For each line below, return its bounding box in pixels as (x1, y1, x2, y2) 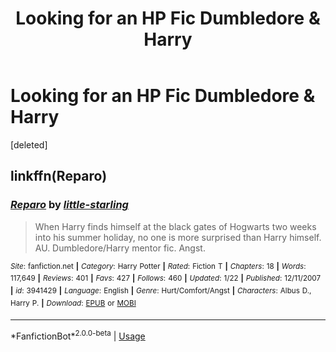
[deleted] (10, 138, 48, 151)
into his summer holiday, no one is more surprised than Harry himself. (34, 231, 322, 243)
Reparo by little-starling (10, 198, 129, 212)
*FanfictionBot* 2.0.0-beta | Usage (10, 328, 146, 342)
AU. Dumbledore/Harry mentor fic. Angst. (34, 242, 206, 254)
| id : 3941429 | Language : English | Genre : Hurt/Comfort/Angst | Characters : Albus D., (10, 285, 312, 296)
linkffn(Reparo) (10, 168, 108, 185)
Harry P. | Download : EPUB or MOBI (10, 298, 137, 308)
